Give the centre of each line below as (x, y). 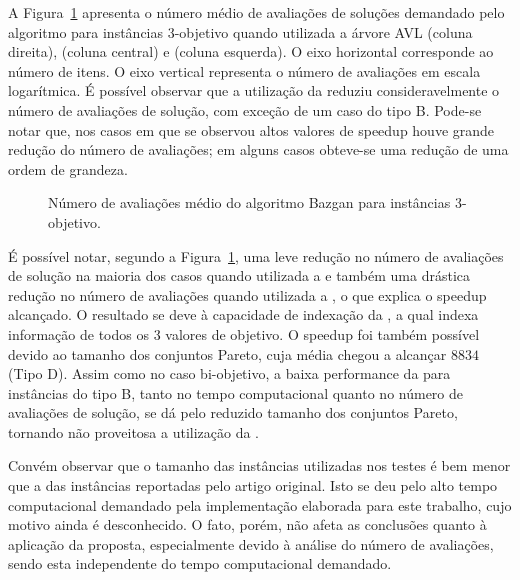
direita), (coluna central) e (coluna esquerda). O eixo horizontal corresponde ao (251, 51)
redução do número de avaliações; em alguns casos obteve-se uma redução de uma (258, 149)
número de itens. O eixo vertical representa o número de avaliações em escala (244, 70)
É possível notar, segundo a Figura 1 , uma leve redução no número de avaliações (256, 255)
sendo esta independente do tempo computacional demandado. (200, 563)
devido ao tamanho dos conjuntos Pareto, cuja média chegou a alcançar (227, 353)
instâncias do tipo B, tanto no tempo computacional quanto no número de (236, 392)
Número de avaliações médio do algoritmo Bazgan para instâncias (249, 202)
